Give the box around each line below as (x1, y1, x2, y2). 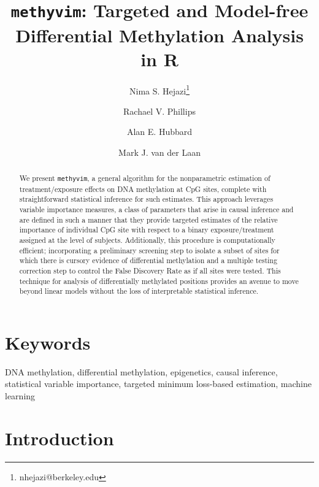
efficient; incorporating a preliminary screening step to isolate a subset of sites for (19, 245, 280, 255)
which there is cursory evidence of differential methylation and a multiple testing (19, 255, 277, 266)
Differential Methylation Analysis (15, 22, 304, 47)
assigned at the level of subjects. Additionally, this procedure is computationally (19, 234, 275, 245)
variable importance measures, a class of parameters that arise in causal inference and (19, 204, 294, 214)
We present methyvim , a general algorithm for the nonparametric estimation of (19, 173, 271, 183)
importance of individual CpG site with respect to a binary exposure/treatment (19, 224, 274, 235)
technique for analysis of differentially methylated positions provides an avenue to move (19, 275, 299, 286)
